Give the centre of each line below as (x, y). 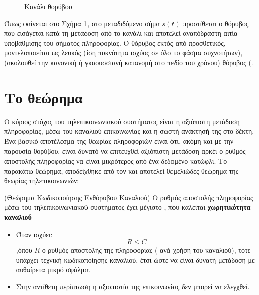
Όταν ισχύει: (34, 234)
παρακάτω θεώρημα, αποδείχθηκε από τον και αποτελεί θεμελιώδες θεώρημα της (121, 170)
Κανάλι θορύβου (48, 6)
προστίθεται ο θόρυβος (216, 23)
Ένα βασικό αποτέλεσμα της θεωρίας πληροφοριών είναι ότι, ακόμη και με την (119, 141)
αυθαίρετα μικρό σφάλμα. (53, 270)
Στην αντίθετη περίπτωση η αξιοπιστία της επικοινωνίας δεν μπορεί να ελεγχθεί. (133, 286)
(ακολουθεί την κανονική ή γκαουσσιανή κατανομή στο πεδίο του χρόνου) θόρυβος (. (129, 62)
